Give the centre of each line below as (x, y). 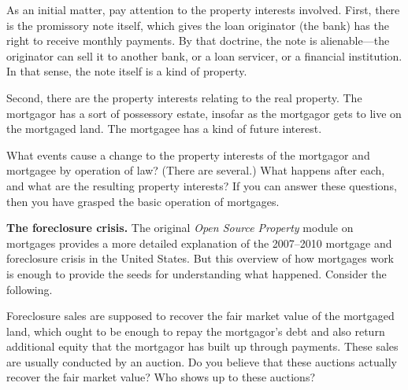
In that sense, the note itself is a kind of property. (127, 71)
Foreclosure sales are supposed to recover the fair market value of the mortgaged (200, 316)
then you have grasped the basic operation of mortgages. (143, 201)
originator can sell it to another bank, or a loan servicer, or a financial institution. (204, 55)
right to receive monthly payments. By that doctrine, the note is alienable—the (198, 40)
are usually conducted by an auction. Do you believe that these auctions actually (202, 361)
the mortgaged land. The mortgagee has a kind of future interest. (164, 129)
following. (30, 289)
